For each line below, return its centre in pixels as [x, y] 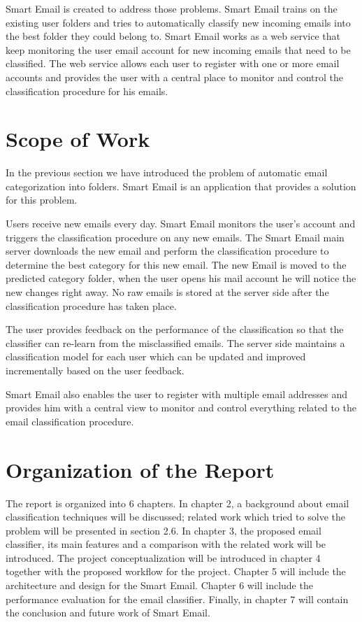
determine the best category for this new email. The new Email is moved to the [176, 264]
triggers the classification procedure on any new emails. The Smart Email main [175, 237]
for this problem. [42, 200]
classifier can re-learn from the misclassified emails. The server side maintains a [175, 342]
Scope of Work [78, 139]
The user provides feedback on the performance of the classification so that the [175, 329]
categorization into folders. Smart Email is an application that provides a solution [181, 186]
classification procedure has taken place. [91, 305]
